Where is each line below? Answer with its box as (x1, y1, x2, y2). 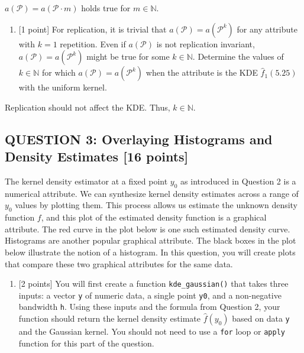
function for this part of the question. (18, 336, 154, 349)
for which (41, 66, 76, 79)
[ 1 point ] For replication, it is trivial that (18, 22, 167, 35)
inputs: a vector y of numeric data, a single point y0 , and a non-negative (18, 289, 282, 301)
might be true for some (86, 50, 170, 63)
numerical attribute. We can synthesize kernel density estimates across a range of (5, 187, 299, 199)
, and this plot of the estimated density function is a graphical (41, 211, 267, 224)
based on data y (232, 312, 290, 325)
